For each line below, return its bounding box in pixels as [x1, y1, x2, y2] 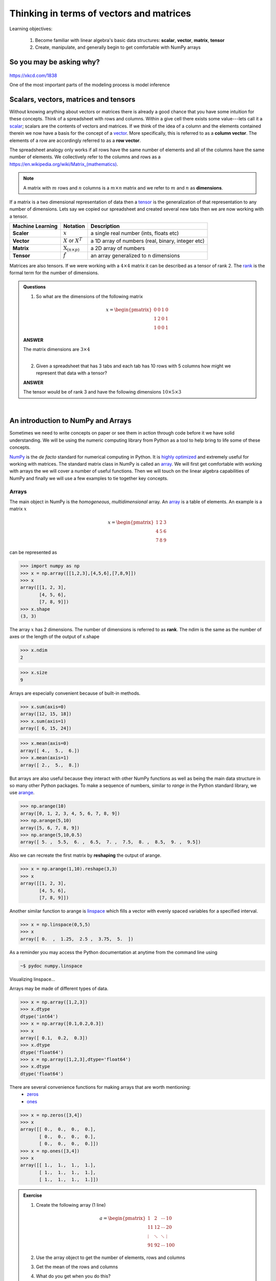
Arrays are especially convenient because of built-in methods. [9, 690, 141, 696]
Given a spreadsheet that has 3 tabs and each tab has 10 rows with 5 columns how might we [36, 363, 231, 369]
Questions [23, 284, 46, 290]
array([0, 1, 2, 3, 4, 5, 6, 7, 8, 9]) [20, 810, 120, 816]
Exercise [23, 1192, 42, 1199]
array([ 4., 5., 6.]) [20, 748, 80, 753]
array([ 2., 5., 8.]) [20, 762, 80, 768]
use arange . [9, 790, 35, 796]
